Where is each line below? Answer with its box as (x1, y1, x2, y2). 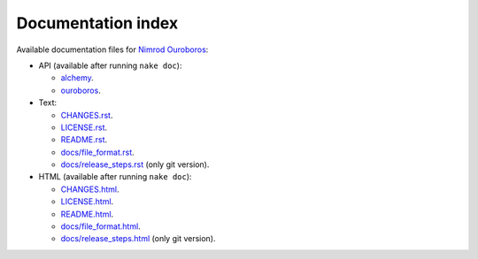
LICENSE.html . (60, 196, 114, 207)
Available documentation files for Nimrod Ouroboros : (16, 44, 209, 55)
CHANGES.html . (60, 184, 119, 194)
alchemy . (60, 72, 95, 83)
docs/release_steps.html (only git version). (60, 233, 216, 244)
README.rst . (60, 134, 108, 145)
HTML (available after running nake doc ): (38, 171, 192, 182)
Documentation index (16, 13, 179, 33)
